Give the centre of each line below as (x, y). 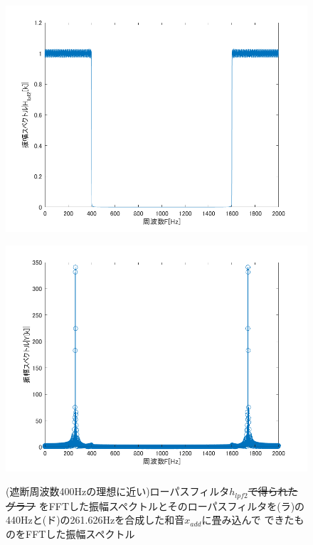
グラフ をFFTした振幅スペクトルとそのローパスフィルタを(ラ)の (155, 506)
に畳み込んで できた (248, 520)
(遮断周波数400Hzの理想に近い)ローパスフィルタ (118, 491)
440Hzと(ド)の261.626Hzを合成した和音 (95, 520)
